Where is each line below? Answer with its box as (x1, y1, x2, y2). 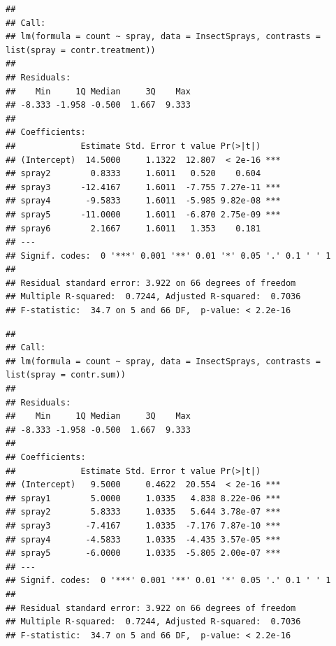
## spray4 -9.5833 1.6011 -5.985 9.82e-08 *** (6, 196, 281, 206)
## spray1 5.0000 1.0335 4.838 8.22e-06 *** (6, 493, 281, 503)
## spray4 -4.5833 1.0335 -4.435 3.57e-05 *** (6, 534, 281, 545)
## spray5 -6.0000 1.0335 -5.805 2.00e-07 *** (6, 548, 281, 559)
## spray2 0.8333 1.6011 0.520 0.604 (6, 168, 261, 179)
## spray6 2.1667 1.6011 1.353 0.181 (6, 223, 261, 234)
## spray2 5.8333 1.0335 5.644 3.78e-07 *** (6, 507, 281, 517)
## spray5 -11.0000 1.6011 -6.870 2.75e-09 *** (6, 209, 281, 220)
